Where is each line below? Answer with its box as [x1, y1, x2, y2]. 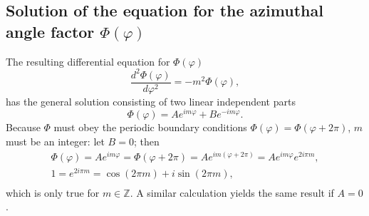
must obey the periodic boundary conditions [53, 120, 247, 135]
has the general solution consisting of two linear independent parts [6, 93, 296, 108]
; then [133, 134, 160, 149]
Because [6, 120, 41, 135]
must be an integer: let [6, 134, 105, 149]
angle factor [6, 20, 95, 42]
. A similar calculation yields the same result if [130, 185, 334, 200]
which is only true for [6, 185, 100, 200]
